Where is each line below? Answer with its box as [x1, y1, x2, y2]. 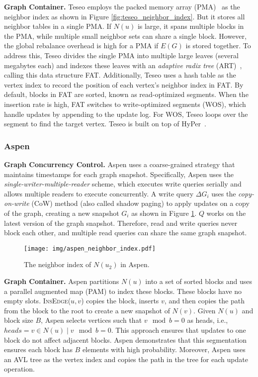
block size [4, 315, 33, 325]
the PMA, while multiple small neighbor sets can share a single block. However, [4, 30, 247, 41]
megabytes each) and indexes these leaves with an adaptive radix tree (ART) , [4, 60, 242, 70]
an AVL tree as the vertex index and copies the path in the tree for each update [4, 354, 248, 364]
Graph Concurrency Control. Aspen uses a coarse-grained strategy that [4, 159, 235, 169]
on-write [4, 198, 29, 208]
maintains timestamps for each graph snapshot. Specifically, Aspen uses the [4, 169, 234, 179]
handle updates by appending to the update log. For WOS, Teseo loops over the [4, 108, 248, 119]
